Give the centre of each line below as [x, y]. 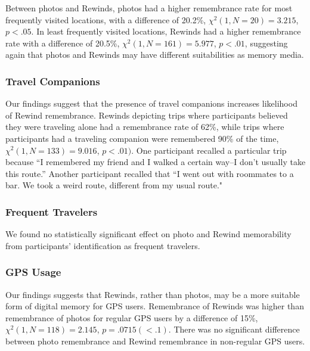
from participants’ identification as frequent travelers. [103, 245]
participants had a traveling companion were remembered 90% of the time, [142, 138]
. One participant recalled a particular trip [209, 150]
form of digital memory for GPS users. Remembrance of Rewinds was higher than [155, 306]
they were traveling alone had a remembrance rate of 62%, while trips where [145, 127]
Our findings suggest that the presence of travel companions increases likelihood [151, 103]
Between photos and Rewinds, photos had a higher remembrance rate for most [149, 8]
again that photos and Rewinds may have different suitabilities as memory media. [155, 55]
